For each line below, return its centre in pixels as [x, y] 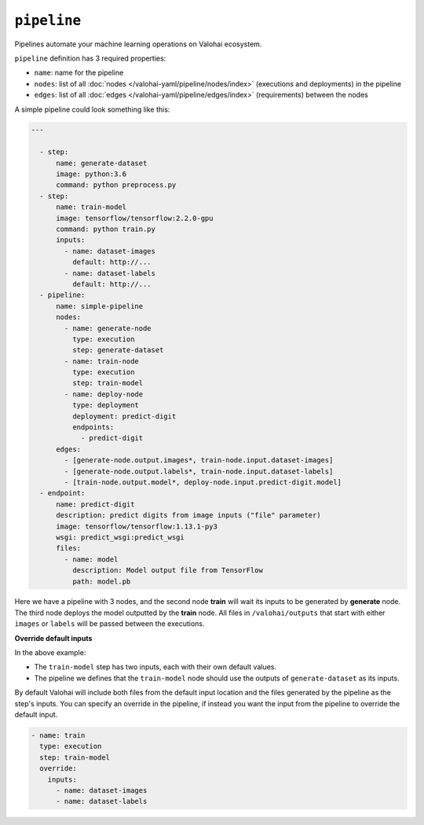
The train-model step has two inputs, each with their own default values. [155, 667]
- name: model [91, 559]
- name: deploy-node [104, 394]
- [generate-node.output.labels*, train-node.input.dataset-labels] [199, 471]
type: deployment [105, 405]
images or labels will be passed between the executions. [110, 624]
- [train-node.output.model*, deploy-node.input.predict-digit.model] [203, 482]
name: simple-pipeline [100, 306]
